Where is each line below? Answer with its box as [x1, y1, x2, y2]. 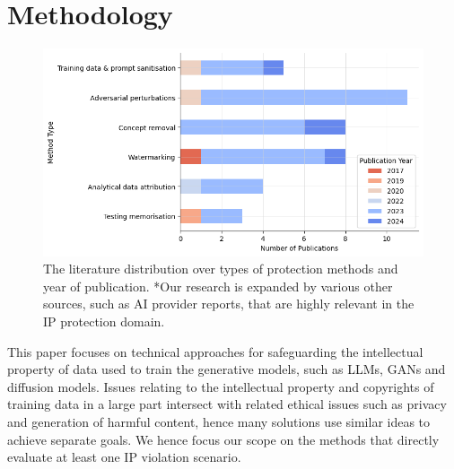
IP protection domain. [43, 312, 165, 331]
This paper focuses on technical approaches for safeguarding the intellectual [7, 342, 423, 360]
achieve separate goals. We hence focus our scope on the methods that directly [7, 430, 440, 448]
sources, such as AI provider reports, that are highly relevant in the [43, 294, 415, 313]
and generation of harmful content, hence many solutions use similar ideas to [7, 413, 431, 431]
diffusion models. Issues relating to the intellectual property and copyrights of [7, 377, 434, 395]
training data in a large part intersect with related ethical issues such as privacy [7, 395, 447, 413]
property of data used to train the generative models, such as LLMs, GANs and [7, 360, 446, 378]
